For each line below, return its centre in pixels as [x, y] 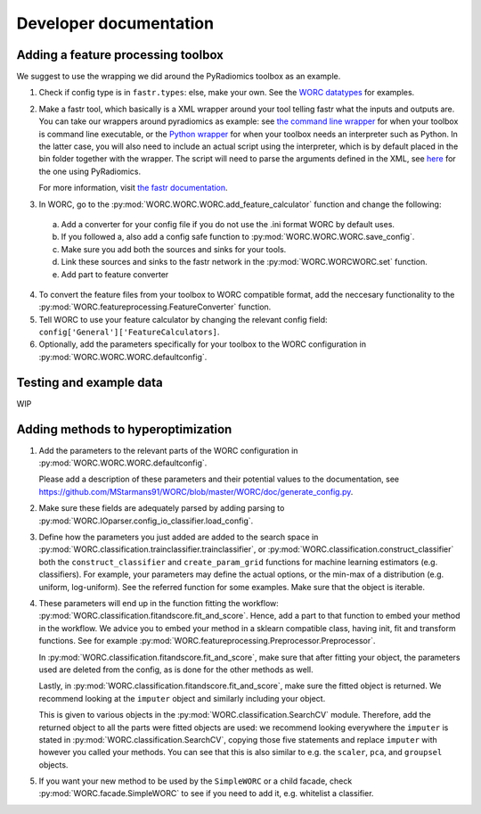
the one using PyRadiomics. [90, 171]
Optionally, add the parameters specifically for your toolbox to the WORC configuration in [203, 344]
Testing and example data [90, 382]
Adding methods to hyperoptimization [124, 429]
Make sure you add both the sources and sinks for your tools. [174, 249]
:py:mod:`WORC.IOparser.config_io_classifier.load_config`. [146, 521]
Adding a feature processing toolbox [120, 55]
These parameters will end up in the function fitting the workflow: [159, 603]
